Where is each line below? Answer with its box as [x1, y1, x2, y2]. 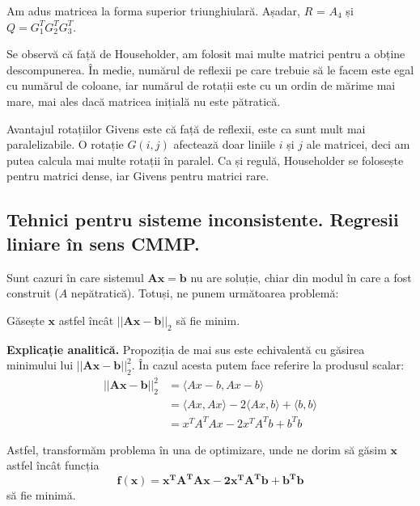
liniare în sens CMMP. [6, 230, 200, 255]
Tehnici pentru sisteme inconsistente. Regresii [6, 207, 399, 232]
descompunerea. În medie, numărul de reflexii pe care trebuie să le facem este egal [6, 61, 414, 78]
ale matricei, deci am [306, 136, 410, 153]
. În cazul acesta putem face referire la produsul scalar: [131, 356, 405, 373]
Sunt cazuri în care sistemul [6, 268, 144, 285]
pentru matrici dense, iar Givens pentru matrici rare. [6, 167, 269, 184]
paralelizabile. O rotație [6, 136, 124, 153]
